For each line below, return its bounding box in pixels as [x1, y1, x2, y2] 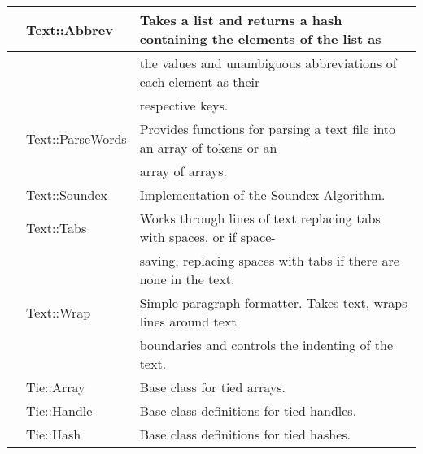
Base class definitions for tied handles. [139, 401, 357, 420]
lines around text [139, 312, 237, 331]
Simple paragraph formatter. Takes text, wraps [139, 293, 408, 312]
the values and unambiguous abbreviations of [139, 54, 397, 72]
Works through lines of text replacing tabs [139, 209, 381, 227]
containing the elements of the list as [139, 29, 382, 48]
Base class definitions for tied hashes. [139, 425, 351, 443]
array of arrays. [139, 162, 228, 180]
